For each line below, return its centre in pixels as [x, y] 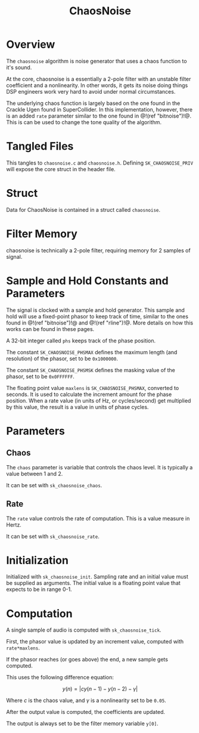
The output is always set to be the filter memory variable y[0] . [83, 723]
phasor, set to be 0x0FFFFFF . [40, 376]
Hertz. [14, 525]
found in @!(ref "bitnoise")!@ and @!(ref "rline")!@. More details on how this [100, 323]
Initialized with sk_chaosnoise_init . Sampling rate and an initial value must [97, 577]
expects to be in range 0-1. [39, 589]
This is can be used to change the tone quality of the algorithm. [84, 122]
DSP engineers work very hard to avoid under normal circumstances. [91, 91]
